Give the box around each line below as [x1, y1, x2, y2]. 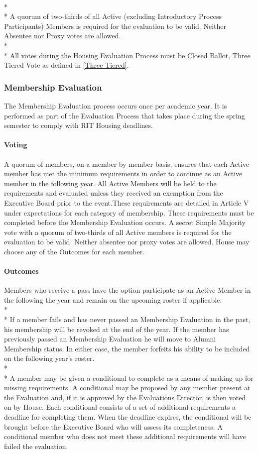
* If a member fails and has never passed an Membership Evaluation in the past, [4, 314, 251, 325]
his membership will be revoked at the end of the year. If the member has [4, 324, 229, 334]
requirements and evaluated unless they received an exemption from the [4, 188, 223, 198]
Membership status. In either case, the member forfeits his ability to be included [4, 343, 250, 353]
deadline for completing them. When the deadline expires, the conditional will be [4, 412, 252, 422]
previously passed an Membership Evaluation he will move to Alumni [4, 334, 216, 344]
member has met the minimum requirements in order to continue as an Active [4, 168, 243, 179]
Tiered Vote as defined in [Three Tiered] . [4, 60, 129, 70]
